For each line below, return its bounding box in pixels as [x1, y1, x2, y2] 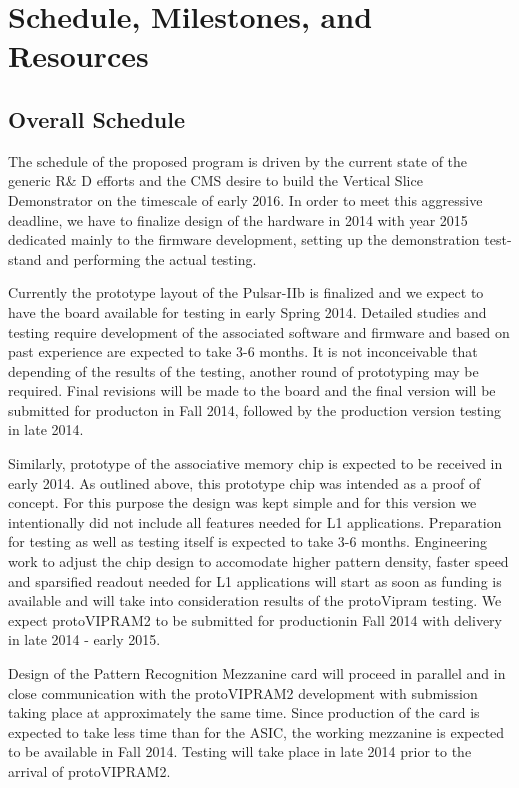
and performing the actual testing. [46, 248, 257, 269]
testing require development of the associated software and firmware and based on [8, 321, 510, 342]
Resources [8, 35, 149, 76]
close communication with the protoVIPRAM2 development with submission [8, 682, 478, 703]
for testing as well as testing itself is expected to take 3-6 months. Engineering [8, 531, 488, 552]
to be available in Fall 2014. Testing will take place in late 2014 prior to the [8, 741, 472, 762]
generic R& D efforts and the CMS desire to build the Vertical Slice [8, 170, 423, 191]
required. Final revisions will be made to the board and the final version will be [8, 380, 496, 401]
